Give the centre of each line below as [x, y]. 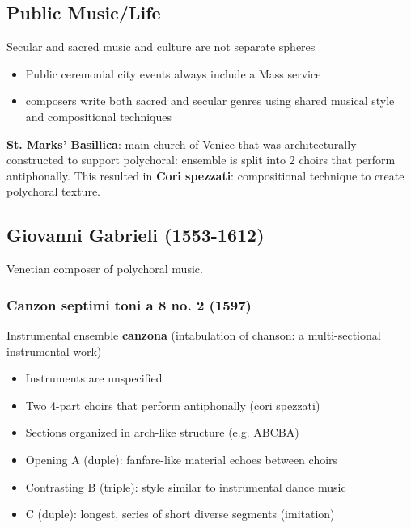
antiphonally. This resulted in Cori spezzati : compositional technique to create [205, 175]
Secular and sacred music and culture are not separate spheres [161, 46]
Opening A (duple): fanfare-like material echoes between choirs [182, 459]
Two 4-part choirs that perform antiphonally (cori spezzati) [173, 405]
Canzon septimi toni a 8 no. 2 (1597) [129, 304]
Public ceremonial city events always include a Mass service [173, 73]
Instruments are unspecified [94, 378]
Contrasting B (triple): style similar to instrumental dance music [186, 486]
